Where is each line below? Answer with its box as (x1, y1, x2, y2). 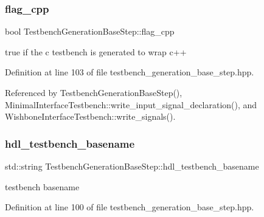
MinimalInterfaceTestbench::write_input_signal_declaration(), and (5, 98, 257, 111)
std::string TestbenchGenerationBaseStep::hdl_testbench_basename (5, 160, 259, 172)
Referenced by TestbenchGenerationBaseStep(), (5, 86, 182, 98)
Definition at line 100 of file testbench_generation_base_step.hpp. (5, 201, 254, 213)
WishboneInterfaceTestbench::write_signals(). (5, 110, 176, 123)
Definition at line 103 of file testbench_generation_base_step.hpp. (5, 66, 254, 78)
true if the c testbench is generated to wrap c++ (5, 45, 187, 58)
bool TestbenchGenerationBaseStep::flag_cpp (5, 25, 175, 38)
